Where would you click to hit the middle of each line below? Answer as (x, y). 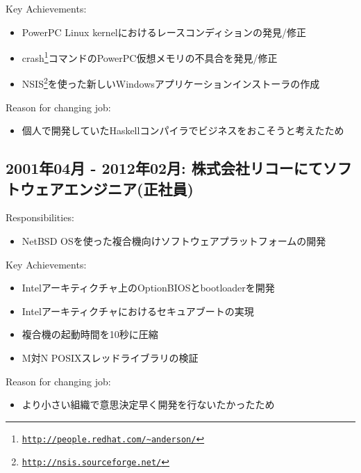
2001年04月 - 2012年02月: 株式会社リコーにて (164, 168)
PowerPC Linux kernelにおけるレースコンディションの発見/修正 (164, 32)
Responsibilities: (40, 217)
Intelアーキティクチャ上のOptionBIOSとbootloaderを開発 (148, 288)
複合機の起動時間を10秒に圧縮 (90, 334)
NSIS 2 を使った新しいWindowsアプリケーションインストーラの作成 (171, 83)
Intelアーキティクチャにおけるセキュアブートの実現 (138, 311)
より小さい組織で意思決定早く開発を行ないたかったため (148, 404)
